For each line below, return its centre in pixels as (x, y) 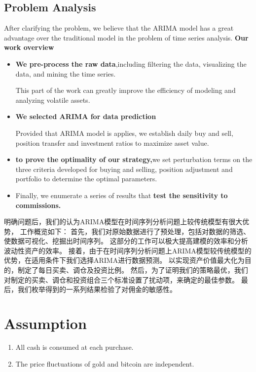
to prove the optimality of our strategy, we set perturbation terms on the (134, 159)
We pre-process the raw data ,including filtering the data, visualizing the (131, 63)
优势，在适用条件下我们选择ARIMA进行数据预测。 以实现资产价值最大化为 (124, 260)
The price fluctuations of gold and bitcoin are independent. (105, 363)
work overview (29, 47)
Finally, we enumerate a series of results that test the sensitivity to (122, 195)
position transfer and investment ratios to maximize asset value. (112, 143)
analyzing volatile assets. (53, 100)
